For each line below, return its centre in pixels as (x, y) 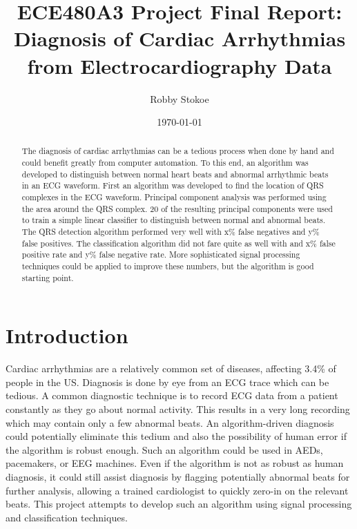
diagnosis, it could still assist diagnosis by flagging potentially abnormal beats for (178, 477)
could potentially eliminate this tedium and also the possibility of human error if (176, 436)
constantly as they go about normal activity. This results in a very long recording (178, 409)
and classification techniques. (67, 517)
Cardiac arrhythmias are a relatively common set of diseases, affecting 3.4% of (171, 368)
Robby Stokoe (180, 98)
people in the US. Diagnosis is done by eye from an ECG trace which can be (167, 382)
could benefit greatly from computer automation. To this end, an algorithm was (165, 163)
